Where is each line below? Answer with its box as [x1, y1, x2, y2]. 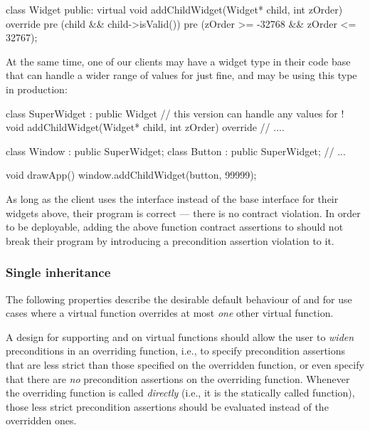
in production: [6, 81, 68, 96]
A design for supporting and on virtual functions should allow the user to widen [6, 329, 354, 344]
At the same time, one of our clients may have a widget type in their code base [6, 53, 351, 68]
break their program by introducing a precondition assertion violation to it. [6, 233, 334, 248]
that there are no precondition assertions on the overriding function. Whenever [6, 371, 350, 386]
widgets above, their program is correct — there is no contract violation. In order [6, 205, 361, 220]
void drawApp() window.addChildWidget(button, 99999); [6, 167, 257, 182]
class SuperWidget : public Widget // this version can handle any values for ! [6, 105, 344, 120]
